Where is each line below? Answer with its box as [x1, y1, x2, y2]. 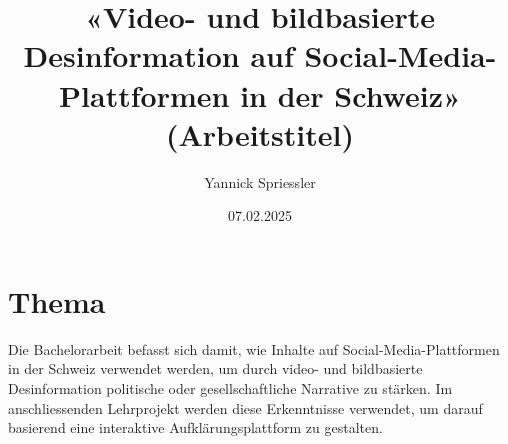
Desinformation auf [23, 35, 294, 76]
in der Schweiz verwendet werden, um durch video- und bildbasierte [8, 358, 423, 379]
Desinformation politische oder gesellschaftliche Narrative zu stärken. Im [8, 378, 453, 398]
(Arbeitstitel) [166, 113, 354, 154]
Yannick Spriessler [204, 171, 316, 192]
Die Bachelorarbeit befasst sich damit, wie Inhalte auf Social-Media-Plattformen [8, 338, 500, 359]
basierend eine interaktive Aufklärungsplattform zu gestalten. [8, 417, 383, 438]
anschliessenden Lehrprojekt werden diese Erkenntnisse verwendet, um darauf [8, 397, 483, 418]
